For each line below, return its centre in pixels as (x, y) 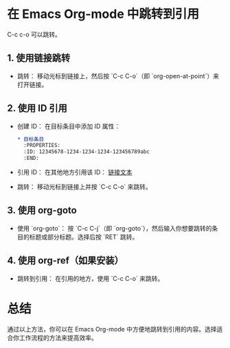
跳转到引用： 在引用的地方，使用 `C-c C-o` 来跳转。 (90, 278)
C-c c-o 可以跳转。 (34, 34)
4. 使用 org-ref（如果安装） (65, 260)
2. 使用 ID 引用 (37, 108)
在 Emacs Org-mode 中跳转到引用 (103, 14)
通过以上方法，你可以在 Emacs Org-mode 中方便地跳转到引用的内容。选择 (112, 329)
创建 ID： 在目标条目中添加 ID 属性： (69, 126)
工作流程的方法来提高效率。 (58, 338)
